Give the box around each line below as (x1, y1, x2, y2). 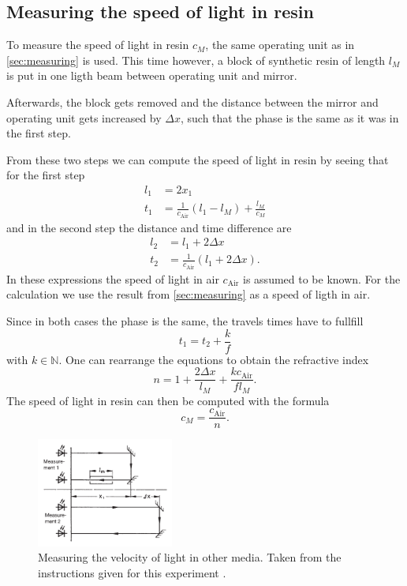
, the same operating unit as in (205, 36, 355, 53)
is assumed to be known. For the (243, 270, 401, 287)
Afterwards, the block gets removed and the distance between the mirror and (6, 93, 379, 110)
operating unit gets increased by (6, 109, 162, 126)
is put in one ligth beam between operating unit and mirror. (6, 67, 297, 84)
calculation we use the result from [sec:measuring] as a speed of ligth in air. (6, 286, 371, 302)
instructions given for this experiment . (38, 565, 226, 581)
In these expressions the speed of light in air (6, 270, 219, 287)
